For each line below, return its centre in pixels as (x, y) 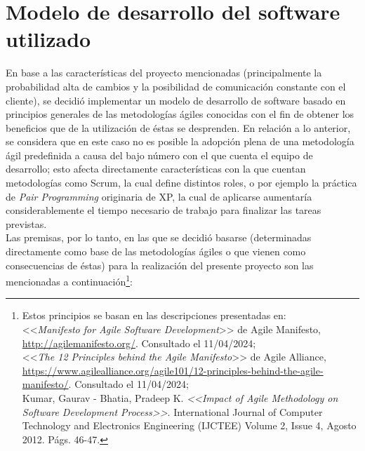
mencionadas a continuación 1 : (69, 280)
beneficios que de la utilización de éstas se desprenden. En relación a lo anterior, (178, 127)
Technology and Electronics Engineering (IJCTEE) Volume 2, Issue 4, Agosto (189, 425)
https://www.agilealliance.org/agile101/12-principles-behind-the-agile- (173, 370)
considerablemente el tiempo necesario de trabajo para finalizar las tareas (164, 210)
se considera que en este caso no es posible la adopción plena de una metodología (180, 141)
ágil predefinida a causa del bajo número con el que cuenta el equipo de (159, 155)
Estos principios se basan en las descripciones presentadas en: (154, 315)
